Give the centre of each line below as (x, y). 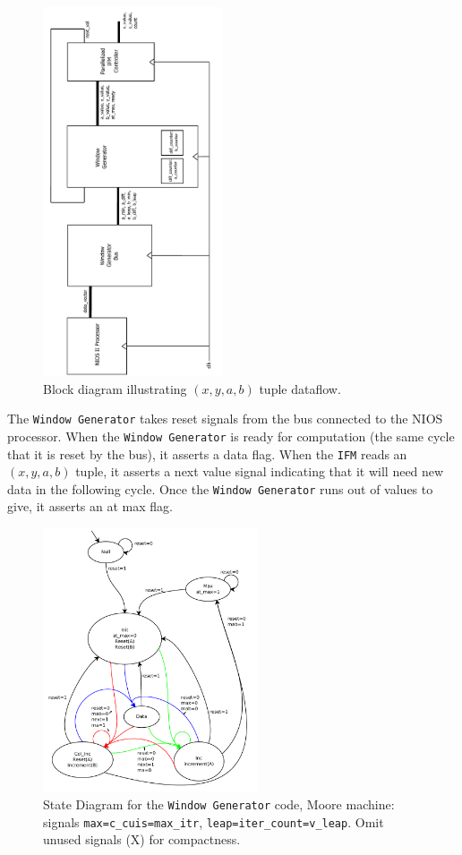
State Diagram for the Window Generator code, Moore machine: (219, 804)
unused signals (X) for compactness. (142, 839)
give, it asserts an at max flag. (90, 506)
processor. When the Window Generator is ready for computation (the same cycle (231, 436)
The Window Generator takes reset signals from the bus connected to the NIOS (225, 419)
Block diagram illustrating (115, 388)
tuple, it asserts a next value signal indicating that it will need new (260, 471)
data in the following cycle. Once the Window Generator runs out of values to (220, 488)
